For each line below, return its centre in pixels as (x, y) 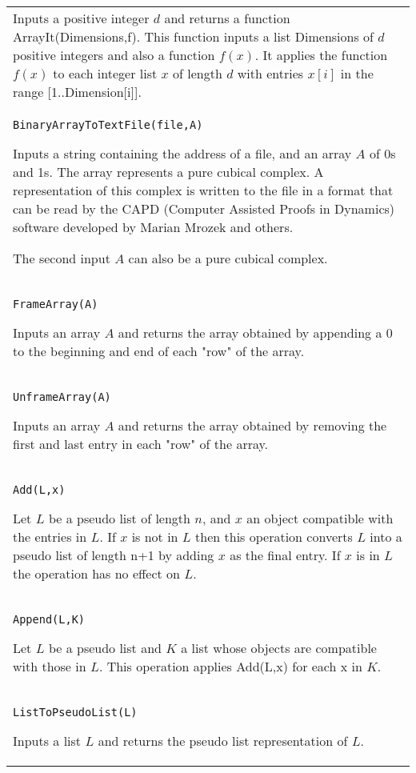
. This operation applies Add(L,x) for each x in (230, 666)
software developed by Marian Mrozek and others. (153, 227)
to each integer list (105, 73)
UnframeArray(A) (62, 397)
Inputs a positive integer (81, 18)
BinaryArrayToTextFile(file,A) (108, 125)
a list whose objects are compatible (279, 648)
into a (386, 537)
